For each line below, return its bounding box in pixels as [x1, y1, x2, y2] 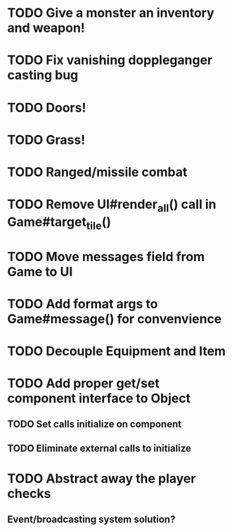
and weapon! [7, 20, 86, 36]
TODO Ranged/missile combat [7, 164, 188, 180]
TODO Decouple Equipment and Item [7, 343, 226, 359]
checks [7, 485, 51, 502]
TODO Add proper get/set [7, 375, 160, 392]
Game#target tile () [7, 214, 111, 232]
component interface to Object [7, 390, 191, 406]
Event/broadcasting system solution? [7, 514, 176, 526]
